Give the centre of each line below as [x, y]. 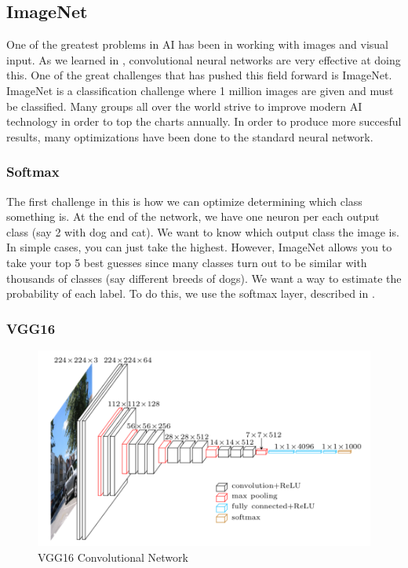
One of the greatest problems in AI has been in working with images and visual [197, 44]
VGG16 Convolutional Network [113, 557]
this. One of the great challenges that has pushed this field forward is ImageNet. [199, 75]
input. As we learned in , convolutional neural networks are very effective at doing [204, 59]
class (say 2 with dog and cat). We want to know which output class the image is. [203, 231]
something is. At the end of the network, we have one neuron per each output [193, 216]
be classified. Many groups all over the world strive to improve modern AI [184, 106]
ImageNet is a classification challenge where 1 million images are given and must [200, 90]
